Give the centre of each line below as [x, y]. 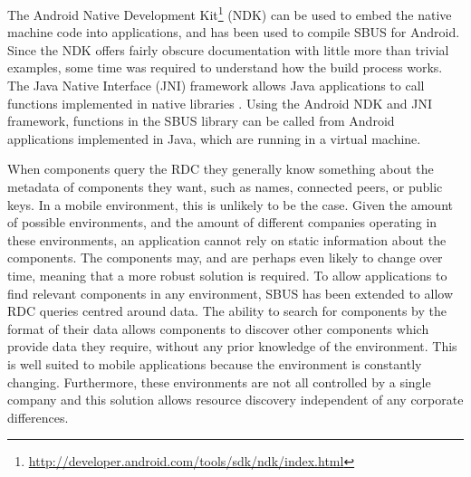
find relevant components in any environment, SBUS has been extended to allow [230, 293]
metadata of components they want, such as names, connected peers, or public [225, 186]
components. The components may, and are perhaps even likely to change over [225, 258]
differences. [38, 417]
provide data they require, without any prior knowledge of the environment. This [232, 346]
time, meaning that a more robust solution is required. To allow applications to [227, 275]
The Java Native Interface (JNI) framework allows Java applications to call [216, 86]
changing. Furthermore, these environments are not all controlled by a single [219, 382]
